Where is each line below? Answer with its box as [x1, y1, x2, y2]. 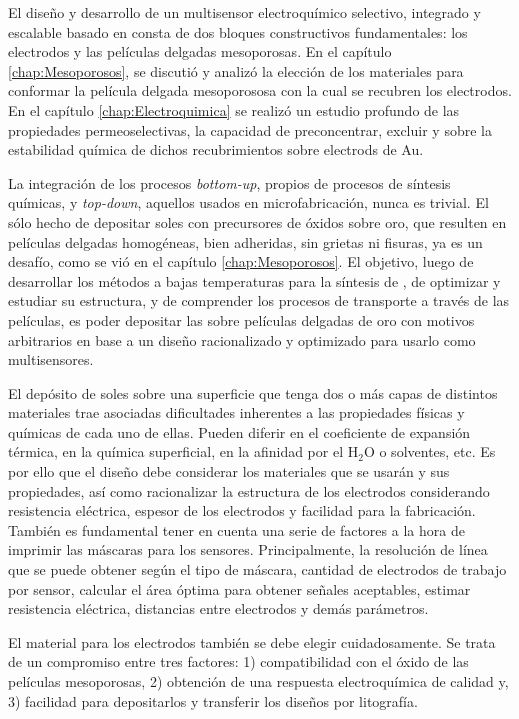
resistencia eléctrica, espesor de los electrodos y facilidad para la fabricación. [8, 500, 476, 521]
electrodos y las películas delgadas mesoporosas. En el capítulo [8, 41, 392, 62]
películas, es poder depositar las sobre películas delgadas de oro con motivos [8, 309, 475, 330]
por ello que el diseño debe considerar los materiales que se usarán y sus [8, 461, 450, 482]
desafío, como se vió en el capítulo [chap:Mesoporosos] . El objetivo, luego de [8, 251, 474, 272]
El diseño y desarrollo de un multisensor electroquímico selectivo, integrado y [8, 2, 481, 22]
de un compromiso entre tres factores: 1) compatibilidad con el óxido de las [8, 651, 469, 672]
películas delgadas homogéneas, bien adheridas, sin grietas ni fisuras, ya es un [8, 231, 483, 252]
